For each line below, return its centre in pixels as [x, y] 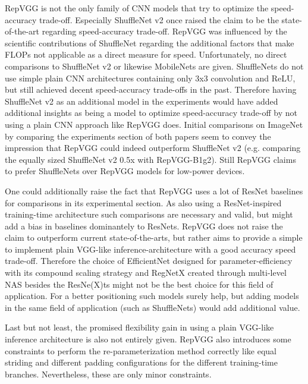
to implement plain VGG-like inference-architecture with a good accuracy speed [150, 249]
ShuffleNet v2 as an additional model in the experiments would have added [142, 101]
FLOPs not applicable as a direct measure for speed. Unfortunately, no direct [146, 54]
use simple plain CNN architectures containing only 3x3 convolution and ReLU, [150, 78]
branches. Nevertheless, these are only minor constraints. [108, 374]
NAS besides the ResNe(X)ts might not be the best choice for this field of [139, 284]
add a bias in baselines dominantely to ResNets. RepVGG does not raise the [144, 226]
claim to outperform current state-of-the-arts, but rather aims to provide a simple [154, 237]
